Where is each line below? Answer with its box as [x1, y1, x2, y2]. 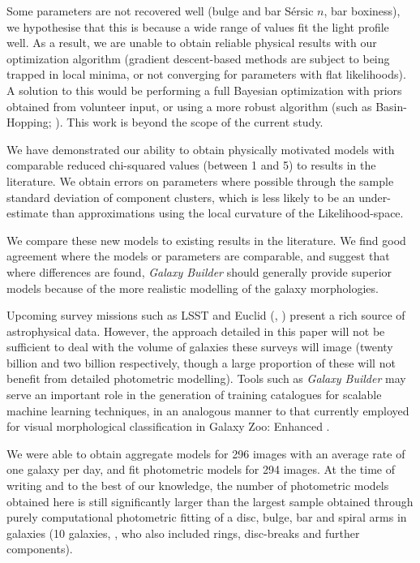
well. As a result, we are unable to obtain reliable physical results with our [6, 34, 377, 51]
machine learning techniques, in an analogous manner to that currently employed [6, 402, 409, 419]
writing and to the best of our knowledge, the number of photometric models [6, 477, 389, 494]
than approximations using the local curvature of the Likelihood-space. [52, 204, 404, 221]
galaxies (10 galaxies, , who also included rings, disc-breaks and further [6, 524, 360, 541]
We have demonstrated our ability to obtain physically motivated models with [6, 140, 395, 157]
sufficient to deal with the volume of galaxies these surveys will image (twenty [6, 338, 393, 355]
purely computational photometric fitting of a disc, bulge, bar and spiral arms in [6, 509, 407, 526]
